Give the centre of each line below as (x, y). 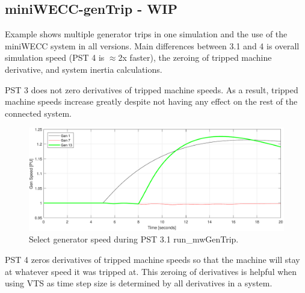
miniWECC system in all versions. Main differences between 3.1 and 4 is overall (152, 45)
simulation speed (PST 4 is (55, 57)
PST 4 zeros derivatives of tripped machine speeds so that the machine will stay (152, 259)
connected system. (38, 113)
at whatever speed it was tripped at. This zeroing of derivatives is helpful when (151, 271)
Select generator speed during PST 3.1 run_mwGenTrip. (134, 239)
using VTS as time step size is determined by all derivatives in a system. (139, 283)
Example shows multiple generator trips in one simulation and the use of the (146, 34)
